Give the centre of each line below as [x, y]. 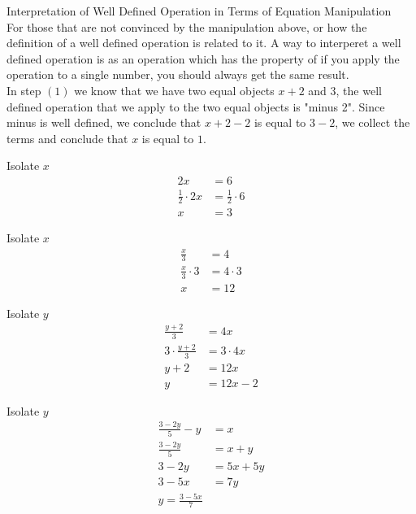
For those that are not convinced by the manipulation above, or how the [187, 26]
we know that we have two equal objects [174, 90]
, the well [359, 90]
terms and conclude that [67, 138]
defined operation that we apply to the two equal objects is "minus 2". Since [196, 106]
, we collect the [373, 122]
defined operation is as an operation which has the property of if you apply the [203, 58]
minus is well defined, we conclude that [104, 122]
